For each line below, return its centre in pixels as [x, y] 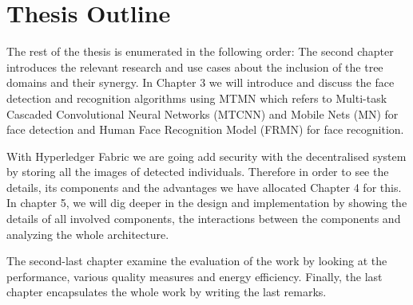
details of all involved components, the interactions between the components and [204, 219]
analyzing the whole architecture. [88, 234]
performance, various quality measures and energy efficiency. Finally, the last [195, 276]
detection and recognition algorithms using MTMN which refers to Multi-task [197, 98]
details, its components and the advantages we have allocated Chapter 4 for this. [204, 187]
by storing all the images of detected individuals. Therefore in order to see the [198, 172]
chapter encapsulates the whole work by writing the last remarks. [167, 292]
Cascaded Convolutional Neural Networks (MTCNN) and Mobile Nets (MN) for [203, 113]
